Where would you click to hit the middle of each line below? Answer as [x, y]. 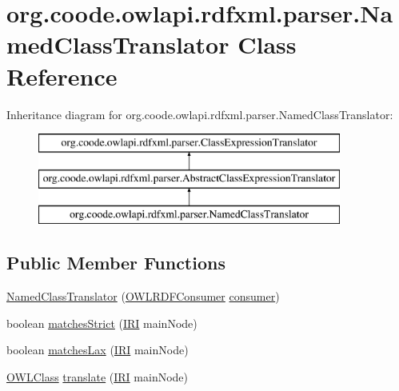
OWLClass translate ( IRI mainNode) [98, 377]
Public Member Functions [116, 263]
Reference [62, 76]
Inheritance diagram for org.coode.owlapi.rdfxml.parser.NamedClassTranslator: [200, 114]
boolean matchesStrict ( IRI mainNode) [102, 323]
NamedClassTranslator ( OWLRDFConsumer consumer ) [143, 296]
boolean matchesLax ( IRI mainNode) [98, 350]
